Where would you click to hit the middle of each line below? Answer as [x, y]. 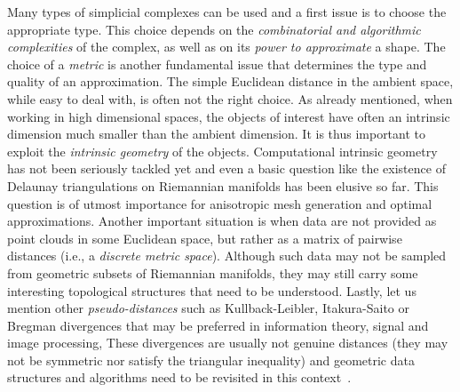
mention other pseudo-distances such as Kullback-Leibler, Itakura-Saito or [208, 308]
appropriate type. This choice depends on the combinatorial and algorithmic [214, 29]
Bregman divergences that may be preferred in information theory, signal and [218, 325]
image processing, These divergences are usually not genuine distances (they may [228, 343]
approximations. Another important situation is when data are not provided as [222, 221]
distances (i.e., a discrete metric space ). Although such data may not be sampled [227, 256]
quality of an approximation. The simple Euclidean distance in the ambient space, [230, 81]
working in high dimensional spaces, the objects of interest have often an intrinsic [229, 116]
